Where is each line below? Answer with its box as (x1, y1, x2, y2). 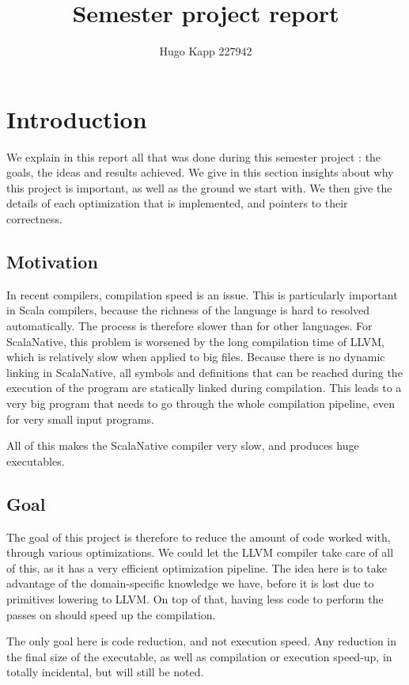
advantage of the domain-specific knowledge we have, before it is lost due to (6, 575, 374, 592)
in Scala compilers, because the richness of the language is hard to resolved (6, 302, 370, 318)
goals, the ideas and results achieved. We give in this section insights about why (6, 164, 394, 181)
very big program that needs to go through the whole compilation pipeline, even (6, 394, 396, 411)
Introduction (6, 102, 147, 135)
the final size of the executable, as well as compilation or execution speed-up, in (6, 648, 392, 664)
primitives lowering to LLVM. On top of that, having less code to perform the (6, 590, 384, 607)
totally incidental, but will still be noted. (6, 664, 204, 680)
